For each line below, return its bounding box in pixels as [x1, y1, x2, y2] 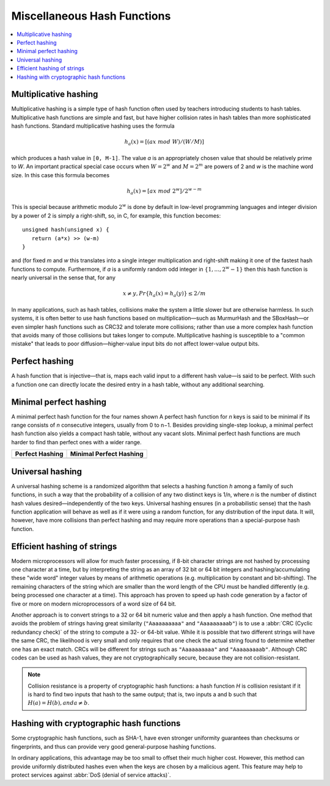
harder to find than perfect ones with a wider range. [11, 438, 142, 446]
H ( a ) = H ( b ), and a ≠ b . [28, 699, 90, 707]
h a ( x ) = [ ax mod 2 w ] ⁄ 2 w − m [126, 186, 202, 196]
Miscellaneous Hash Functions [11, 9, 171, 23]
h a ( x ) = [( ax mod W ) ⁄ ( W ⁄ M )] [124, 138, 205, 147]
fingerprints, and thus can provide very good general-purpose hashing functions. [11, 743, 216, 750]
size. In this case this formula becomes [11, 171, 110, 178]
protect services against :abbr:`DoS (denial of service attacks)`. [11, 771, 171, 779]
